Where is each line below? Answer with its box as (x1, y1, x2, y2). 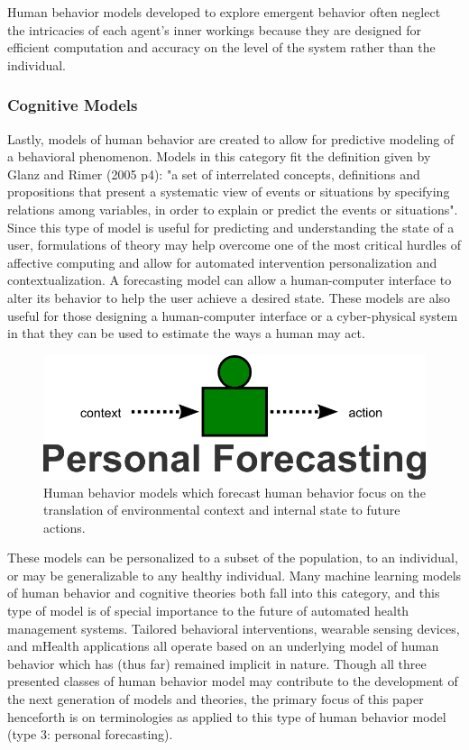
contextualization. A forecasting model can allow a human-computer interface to (7, 270, 452, 289)
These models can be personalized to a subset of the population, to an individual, (7, 548, 458, 567)
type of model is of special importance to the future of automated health (7, 601, 409, 620)
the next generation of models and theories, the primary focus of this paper (7, 690, 424, 709)
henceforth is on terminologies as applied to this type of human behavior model (7, 707, 446, 726)
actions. (43, 517, 86, 536)
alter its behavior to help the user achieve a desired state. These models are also (7, 288, 451, 306)
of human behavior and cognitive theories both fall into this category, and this (7, 583, 440, 602)
